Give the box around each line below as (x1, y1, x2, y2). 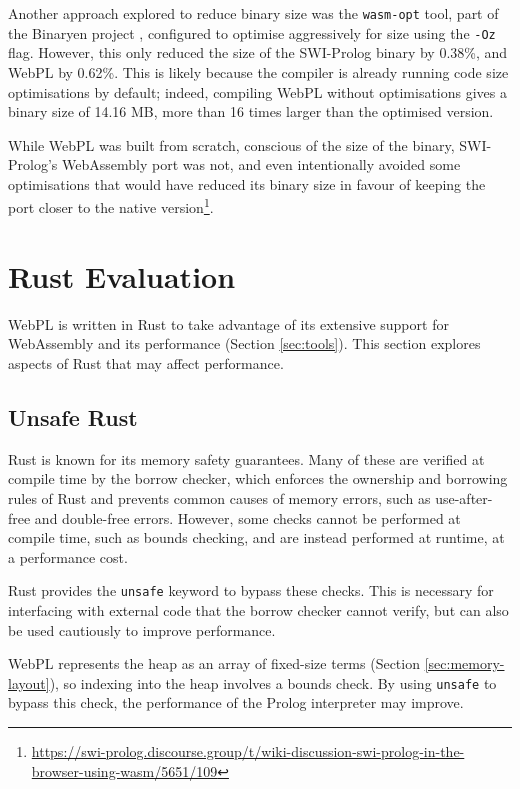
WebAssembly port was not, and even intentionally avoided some (61, 154, 461, 175)
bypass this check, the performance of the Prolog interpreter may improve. (8, 692, 464, 713)
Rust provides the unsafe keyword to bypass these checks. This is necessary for (8, 580, 494, 601)
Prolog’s (8, 154, 58, 175)
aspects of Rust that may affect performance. (8, 353, 284, 374)
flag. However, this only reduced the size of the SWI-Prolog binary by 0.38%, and (8, 42, 508, 63)
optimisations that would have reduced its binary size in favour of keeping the (8, 173, 486, 194)
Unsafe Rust (8, 402, 138, 433)
